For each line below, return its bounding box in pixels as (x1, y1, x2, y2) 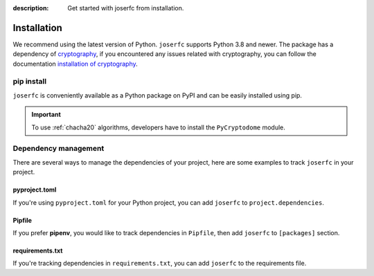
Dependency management (12, 144, 105, 154)
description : (12, 4, 49, 12)
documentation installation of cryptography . (12, 59, 138, 68)
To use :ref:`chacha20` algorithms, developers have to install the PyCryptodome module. (31, 123, 285, 131)
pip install (12, 77, 47, 86)
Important (31, 111, 62, 119)
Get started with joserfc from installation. (67, 4, 184, 12)
